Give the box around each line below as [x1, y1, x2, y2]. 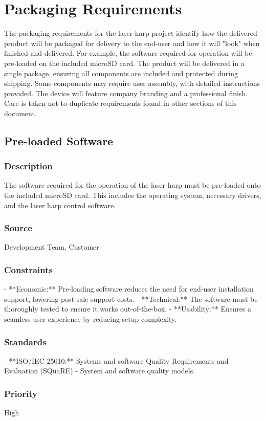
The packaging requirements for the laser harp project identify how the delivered [4, 28, 257, 38]
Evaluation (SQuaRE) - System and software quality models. [4, 365, 195, 376]
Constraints [4, 263, 53, 276]
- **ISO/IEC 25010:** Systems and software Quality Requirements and [4, 355, 229, 366]
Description [4, 160, 53, 172]
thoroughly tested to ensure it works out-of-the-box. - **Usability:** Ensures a [4, 303, 252, 314]
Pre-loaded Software [4, 132, 114, 148]
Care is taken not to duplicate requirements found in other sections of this [4, 98, 237, 108]
